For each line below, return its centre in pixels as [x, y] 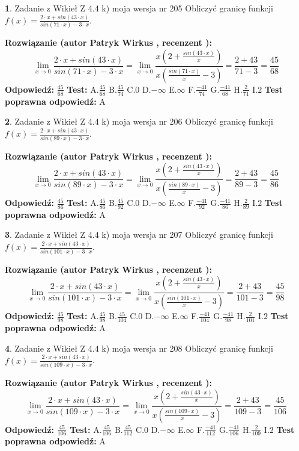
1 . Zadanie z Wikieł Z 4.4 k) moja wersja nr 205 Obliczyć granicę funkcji [139, 8]
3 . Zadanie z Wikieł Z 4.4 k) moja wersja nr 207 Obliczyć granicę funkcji [139, 235]
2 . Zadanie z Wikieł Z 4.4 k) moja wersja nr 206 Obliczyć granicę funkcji [139, 121]
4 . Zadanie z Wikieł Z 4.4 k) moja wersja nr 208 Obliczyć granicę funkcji [139, 348]
